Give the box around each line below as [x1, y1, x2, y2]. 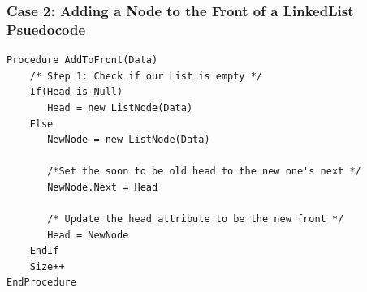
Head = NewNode [47, 229, 129, 241]
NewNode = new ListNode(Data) [47, 134, 210, 146]
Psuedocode [6, 19, 86, 39]
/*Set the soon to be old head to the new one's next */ [47, 165, 361, 178]
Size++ [29, 260, 65, 273]
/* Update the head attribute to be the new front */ [47, 213, 344, 225]
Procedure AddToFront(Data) [6, 54, 158, 67]
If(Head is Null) [29, 86, 123, 98]
